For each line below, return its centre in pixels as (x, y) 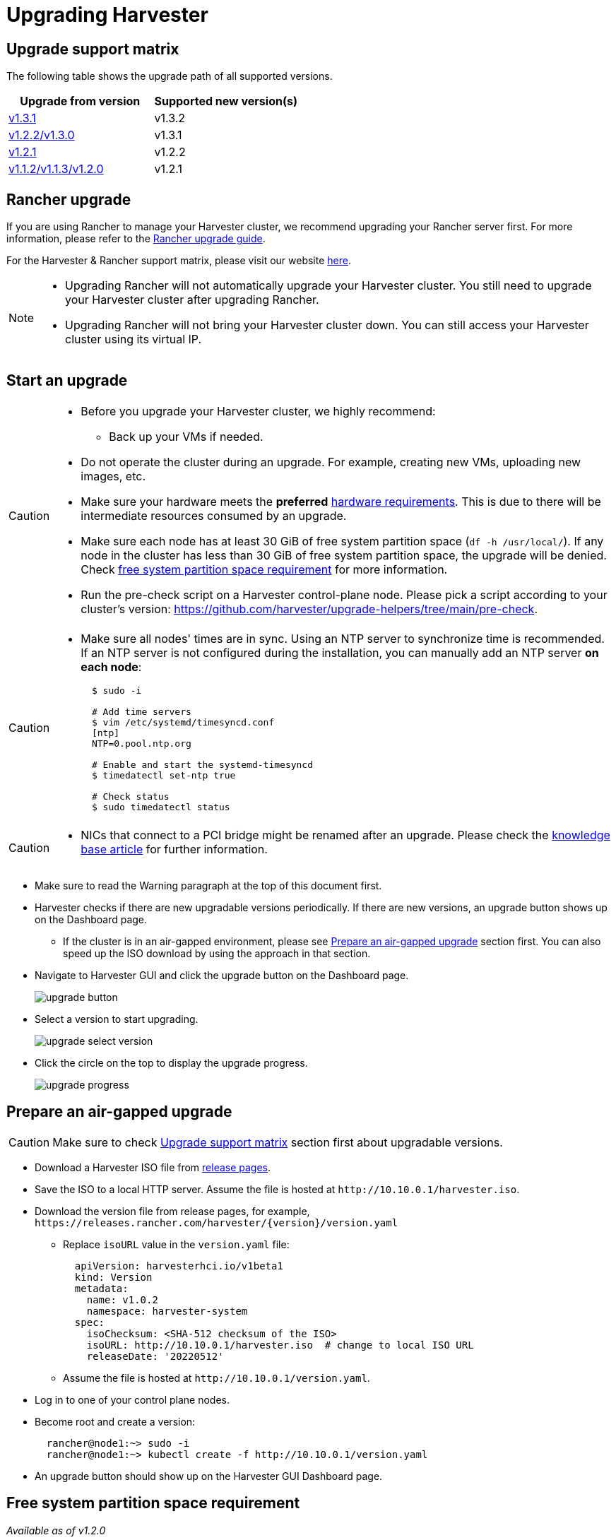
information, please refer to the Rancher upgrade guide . (136, 239)
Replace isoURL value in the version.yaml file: (176, 1244)
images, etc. (113, 476)
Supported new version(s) (226, 101)
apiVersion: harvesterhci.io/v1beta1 (179, 1266)
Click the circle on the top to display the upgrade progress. (171, 1062)
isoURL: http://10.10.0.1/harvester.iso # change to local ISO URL (280, 1345)
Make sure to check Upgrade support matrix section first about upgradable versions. (278, 1142)
